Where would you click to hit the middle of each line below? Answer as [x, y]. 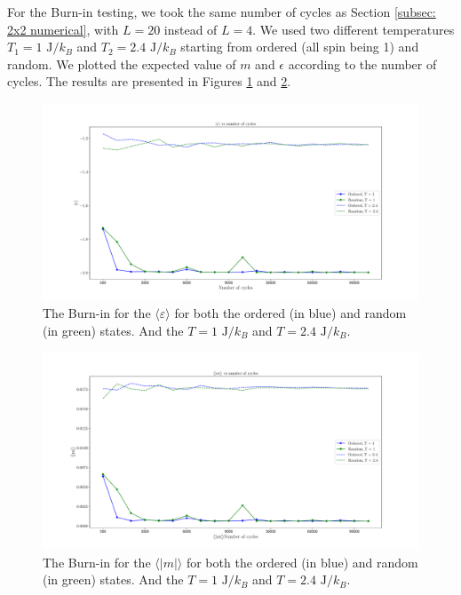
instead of [191, 29]
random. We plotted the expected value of [122, 63]
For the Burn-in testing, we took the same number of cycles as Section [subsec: [222, 12]
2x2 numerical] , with [63, 29]
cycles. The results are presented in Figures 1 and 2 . [149, 81]
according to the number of [362, 63]
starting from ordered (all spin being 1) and [300, 47]
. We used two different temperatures [354, 29]
